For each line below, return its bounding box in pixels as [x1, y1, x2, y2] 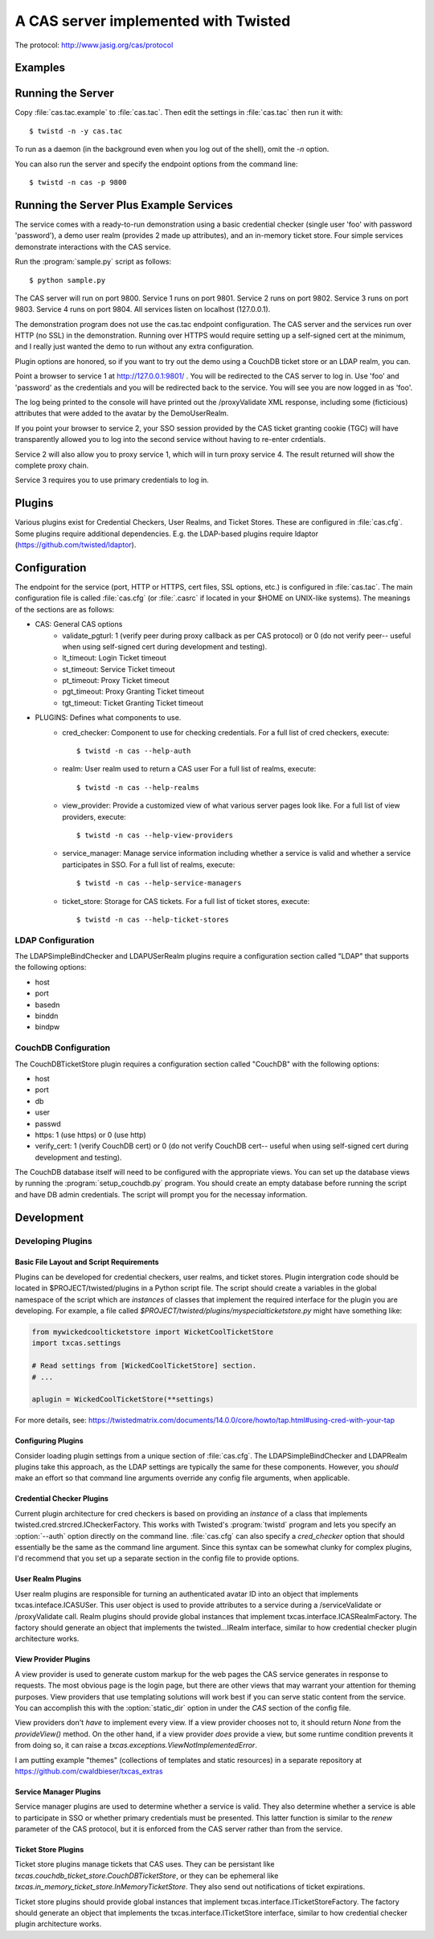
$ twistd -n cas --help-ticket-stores [76, 914, 229, 924]
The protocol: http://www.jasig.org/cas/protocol [14, 40, 174, 50]
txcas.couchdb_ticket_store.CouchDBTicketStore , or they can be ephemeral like [14, 1871, 279, 1880]
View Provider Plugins [14, 1655, 91, 1664]
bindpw [35, 1022, 60, 1032]
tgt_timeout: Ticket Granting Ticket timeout [62, 697, 204, 707]
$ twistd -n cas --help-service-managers [76, 878, 242, 888]
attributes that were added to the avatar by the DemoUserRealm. [14, 408, 229, 418]
